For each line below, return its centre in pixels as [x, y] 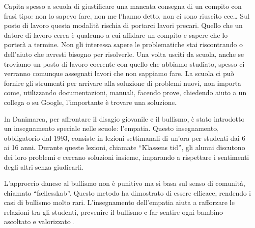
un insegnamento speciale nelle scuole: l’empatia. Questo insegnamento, [112, 128]
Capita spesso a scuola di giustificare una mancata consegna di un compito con [123, 6]
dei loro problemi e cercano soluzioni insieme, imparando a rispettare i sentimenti [127, 157]
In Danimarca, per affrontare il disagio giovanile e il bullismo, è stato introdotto [124, 118]
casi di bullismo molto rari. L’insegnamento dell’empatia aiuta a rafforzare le [119, 202]
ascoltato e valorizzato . [40, 221]
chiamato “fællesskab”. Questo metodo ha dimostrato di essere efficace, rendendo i [127, 192]
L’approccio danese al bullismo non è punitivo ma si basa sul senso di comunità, [125, 183]
